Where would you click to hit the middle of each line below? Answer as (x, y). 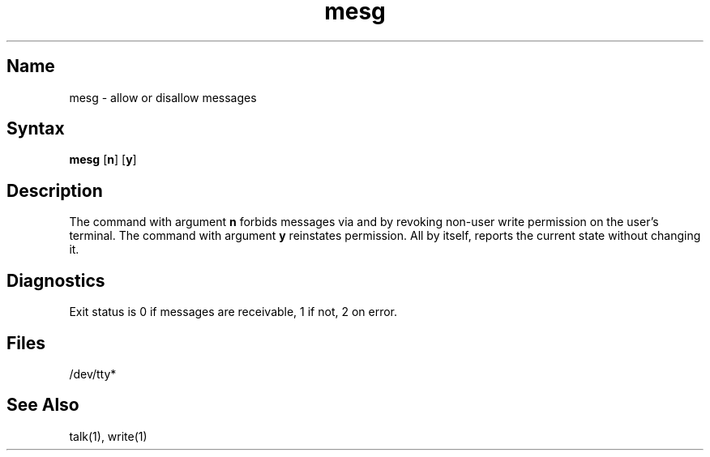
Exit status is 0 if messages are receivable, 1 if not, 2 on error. (233, 312)
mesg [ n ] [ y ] (103, 160)
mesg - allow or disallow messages (163, 97)
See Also (43, 405)
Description (55, 190)
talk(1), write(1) (108, 436)
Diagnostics (56, 280)
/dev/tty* (93, 374)
